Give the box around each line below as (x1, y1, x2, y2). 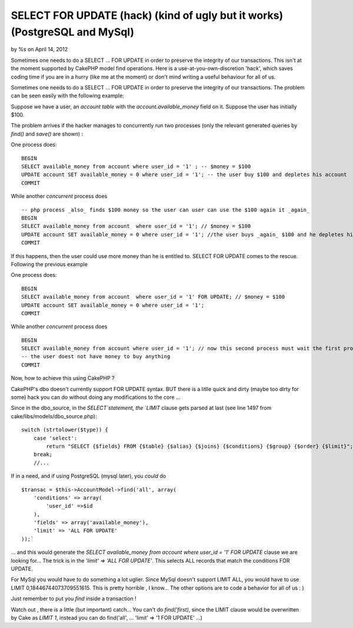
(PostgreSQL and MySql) (11, 25, 135, 38)
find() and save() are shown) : (11, 130, 84, 137)
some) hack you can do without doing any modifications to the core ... (11, 394, 181, 401)
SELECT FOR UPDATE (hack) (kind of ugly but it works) (11, 9, 284, 22)
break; (33, 451, 53, 458)
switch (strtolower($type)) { (21, 427, 109, 433)
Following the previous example (11, 260, 88, 267)
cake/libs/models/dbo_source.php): (11, 412, 97, 419)
